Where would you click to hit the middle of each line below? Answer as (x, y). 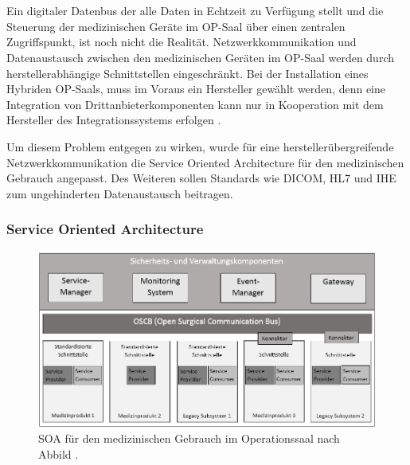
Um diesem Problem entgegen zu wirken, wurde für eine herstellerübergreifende (200, 146)
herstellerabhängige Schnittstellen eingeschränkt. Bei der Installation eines (187, 73)
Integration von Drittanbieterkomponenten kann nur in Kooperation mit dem (195, 104)
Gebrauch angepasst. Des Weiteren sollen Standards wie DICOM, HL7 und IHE (201, 178)
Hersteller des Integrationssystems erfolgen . (114, 120)
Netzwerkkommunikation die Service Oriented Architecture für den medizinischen (205, 162)
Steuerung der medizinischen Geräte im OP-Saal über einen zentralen (176, 26)
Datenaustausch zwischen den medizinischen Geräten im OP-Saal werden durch (201, 57)
